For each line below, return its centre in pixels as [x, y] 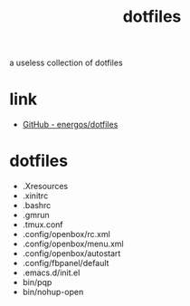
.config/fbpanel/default [66, 263]
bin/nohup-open [53, 292]
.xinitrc [35, 196]
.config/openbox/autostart [71, 253]
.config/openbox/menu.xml [73, 244]
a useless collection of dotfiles [66, 63]
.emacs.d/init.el [51, 273]
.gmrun [36, 215]
